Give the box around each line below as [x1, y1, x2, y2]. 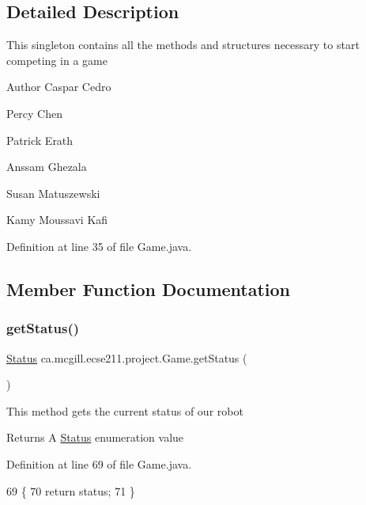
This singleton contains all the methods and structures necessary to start [6, 36, 360, 53]
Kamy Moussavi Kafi [6, 211, 108, 228]
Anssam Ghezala [6, 158, 87, 175]
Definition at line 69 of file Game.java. [6, 455, 192, 472]
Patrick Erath [6, 131, 74, 148]
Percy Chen [6, 104, 63, 121]
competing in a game [6, 51, 108, 68]
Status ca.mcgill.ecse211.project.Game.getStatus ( [6, 349, 247, 366]
